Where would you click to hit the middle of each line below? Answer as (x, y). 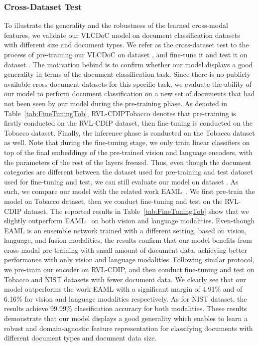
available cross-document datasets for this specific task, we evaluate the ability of (128, 84)
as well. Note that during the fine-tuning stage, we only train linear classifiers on (127, 142)
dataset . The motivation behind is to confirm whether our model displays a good (129, 64)
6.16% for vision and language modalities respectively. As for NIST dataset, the (126, 298)
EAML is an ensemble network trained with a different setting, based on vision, (126, 230)
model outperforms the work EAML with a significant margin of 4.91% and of (123, 289)
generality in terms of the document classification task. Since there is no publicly (127, 74)
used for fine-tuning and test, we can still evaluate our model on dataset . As (121, 181)
